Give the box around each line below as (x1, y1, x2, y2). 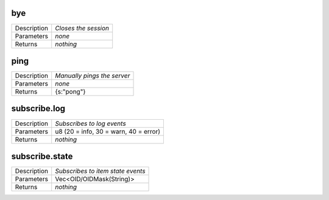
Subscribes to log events (55, 119, 126, 128)
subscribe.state (11, 151, 73, 161)
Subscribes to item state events (55, 167, 146, 176)
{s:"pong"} (55, 88, 86, 96)
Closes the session (55, 24, 110, 32)
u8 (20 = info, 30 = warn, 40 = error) (55, 127, 161, 136)
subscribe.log (11, 103, 66, 114)
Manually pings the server (55, 72, 130, 80)
